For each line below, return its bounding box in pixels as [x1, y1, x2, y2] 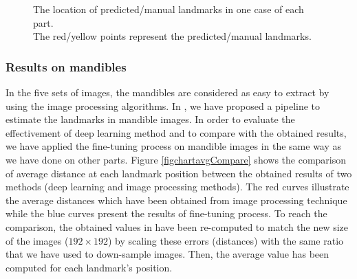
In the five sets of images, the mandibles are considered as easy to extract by [6, 85, 329, 99]
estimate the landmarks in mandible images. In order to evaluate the [6, 112, 295, 126]
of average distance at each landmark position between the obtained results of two [6, 166, 352, 180]
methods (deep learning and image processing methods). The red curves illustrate [6, 179, 349, 194]
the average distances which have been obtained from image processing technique [6, 192, 347, 207]
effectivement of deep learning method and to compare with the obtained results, [6, 125, 347, 139]
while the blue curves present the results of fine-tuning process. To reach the [6, 206, 327, 221]
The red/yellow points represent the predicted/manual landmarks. [33, 29, 312, 43]
